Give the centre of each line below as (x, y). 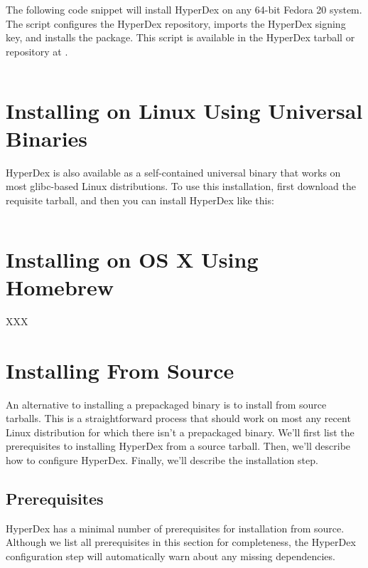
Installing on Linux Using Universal (184, 110)
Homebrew (60, 286)
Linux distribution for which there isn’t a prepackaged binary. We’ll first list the (180, 432)
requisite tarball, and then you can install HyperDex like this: (140, 200)
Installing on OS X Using (132, 259)
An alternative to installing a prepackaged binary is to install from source (166, 404)
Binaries (47, 138)
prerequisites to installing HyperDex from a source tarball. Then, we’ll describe (178, 446)
